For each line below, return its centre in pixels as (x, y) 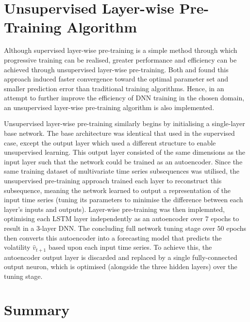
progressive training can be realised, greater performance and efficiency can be (120, 59)
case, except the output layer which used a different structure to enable (110, 142)
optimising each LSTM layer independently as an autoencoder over (103, 218)
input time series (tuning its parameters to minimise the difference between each (124, 200)
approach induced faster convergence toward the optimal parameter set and (116, 79)
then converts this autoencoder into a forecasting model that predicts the (113, 237)
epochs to (225, 218)
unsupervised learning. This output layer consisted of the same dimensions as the (125, 152)
